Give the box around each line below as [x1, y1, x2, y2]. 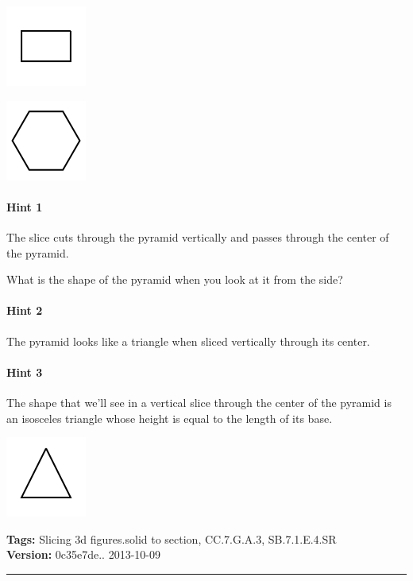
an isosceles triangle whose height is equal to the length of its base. [6, 409, 333, 426]
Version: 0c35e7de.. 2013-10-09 [6, 546, 160, 563]
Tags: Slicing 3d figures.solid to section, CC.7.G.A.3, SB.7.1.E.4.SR [6, 530, 337, 547]
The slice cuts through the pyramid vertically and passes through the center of [6, 228, 389, 245]
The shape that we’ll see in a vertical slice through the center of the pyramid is [6, 393, 392, 410]
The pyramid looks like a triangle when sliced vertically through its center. [6, 332, 370, 349]
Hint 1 [6, 198, 43, 215]
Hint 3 [6, 363, 43, 380]
